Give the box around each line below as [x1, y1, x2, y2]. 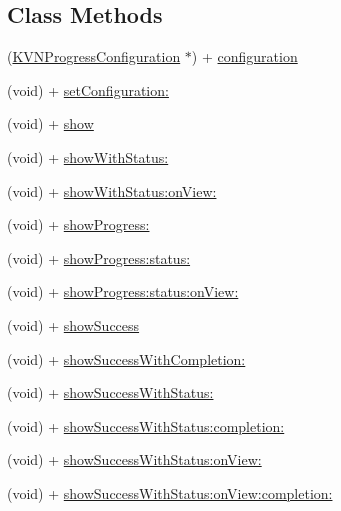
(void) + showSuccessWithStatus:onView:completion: [7, 482, 333, 503]
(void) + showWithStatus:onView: [7, 180, 217, 201]
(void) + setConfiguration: [7, 79, 169, 100]
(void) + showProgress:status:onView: [7, 281, 239, 302]
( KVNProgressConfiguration [7, 46, 181, 67]
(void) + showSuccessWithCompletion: [7, 348, 246, 369]
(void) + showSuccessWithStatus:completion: [7, 415, 285, 436]
